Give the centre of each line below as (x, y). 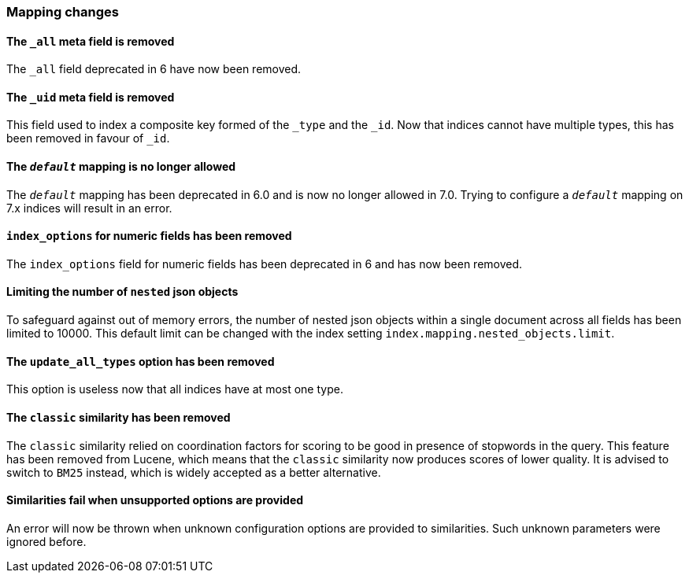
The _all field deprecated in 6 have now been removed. (154, 69)
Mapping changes (63, 12)
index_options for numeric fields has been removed (149, 236)
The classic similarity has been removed (119, 417)
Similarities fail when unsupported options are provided (155, 500)
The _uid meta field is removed (91, 97)
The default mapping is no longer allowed (121, 167)
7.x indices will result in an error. (89, 208)
